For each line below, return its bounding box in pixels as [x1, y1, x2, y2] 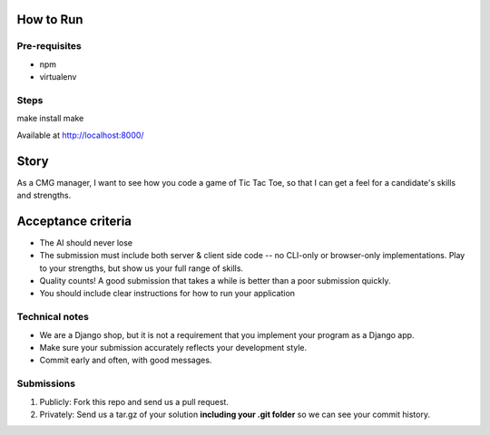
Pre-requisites [16, 40, 82, 53]
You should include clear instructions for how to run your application [39, 288, 295, 299]
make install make [16, 113, 84, 124]
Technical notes [16, 311, 90, 324]
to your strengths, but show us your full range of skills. [39, 263, 244, 274]
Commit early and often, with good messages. [39, 354, 212, 366]
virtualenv [39, 72, 77, 82]
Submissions [16, 377, 76, 390]
